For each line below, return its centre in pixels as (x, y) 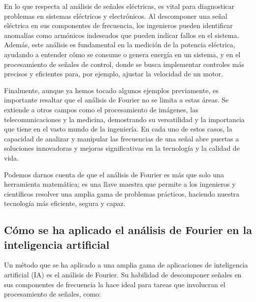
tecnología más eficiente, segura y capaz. (65, 203)
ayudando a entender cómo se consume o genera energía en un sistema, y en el (122, 54)
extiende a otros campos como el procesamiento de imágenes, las (101, 109)
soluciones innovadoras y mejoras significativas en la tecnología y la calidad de (122, 148)
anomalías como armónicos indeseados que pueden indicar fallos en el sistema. (122, 35)
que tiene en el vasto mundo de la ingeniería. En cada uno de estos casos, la (118, 129)
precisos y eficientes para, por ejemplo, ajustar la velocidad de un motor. (114, 74)
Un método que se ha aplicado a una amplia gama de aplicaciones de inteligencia (126, 265)
